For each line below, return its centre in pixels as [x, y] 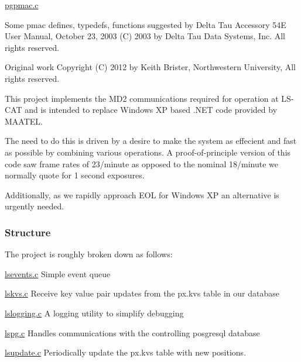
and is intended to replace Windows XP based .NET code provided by [151, 110]
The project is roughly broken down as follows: [89, 254]
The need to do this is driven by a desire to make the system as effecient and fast [151, 141]
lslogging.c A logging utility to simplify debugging [94, 313]
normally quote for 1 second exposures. [75, 175]
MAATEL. [24, 121]
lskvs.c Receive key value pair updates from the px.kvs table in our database [142, 293]
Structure [28, 232]
